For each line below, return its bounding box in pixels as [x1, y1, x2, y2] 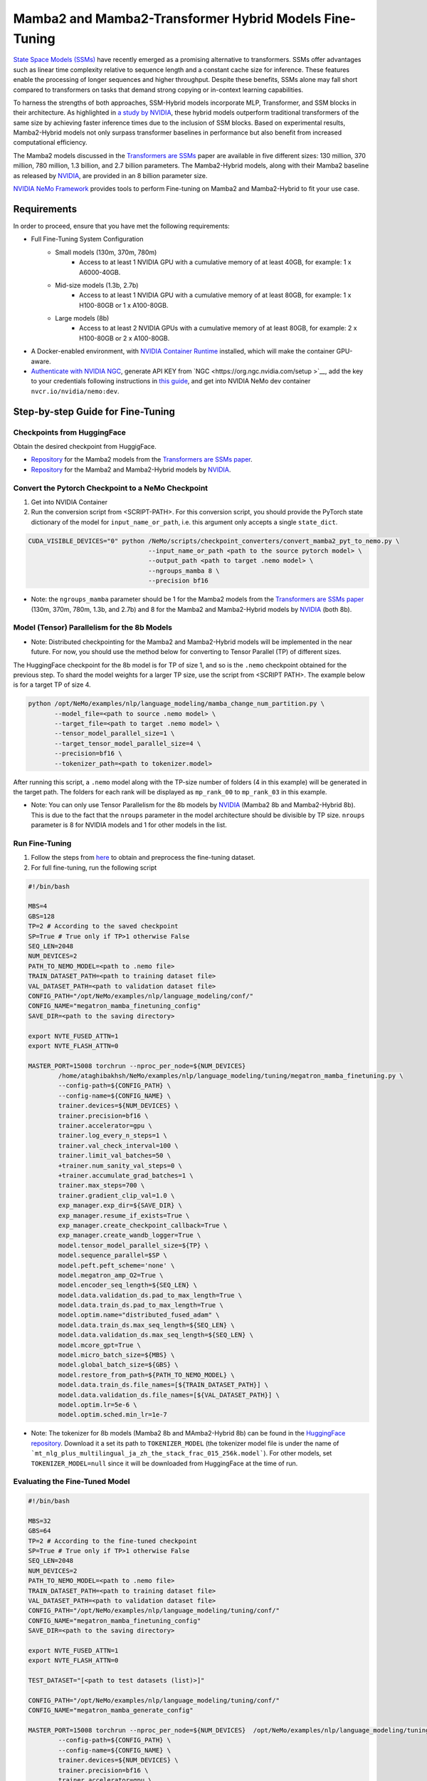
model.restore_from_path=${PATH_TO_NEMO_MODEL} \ [58, 1371, 235, 1378]
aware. [31, 357, 51, 365]
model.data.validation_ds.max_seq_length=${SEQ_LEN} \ [58, 1331, 254, 1339]
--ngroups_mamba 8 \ [148, 566, 220, 575]
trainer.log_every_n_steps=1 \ [58, 1131, 167, 1140]
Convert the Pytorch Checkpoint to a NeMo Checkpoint [13, 483, 209, 493]
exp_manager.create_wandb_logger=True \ [58, 1231, 201, 1240]
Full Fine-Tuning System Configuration [31, 235, 144, 244]
